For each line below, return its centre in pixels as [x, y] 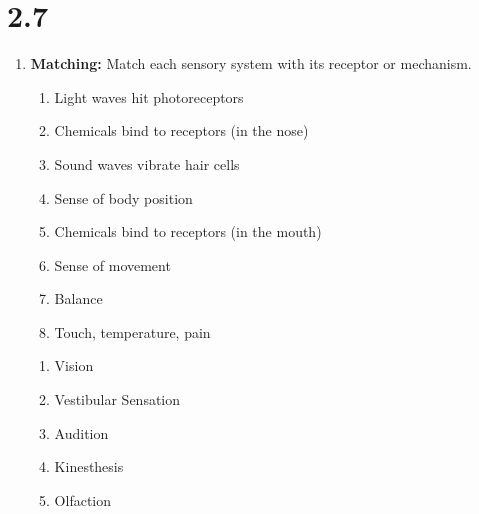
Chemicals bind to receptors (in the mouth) [188, 231]
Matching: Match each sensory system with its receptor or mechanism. [251, 63]
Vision [74, 365]
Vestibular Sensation [117, 399]
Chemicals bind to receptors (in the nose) [181, 130]
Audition [81, 432]
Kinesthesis [89, 466]
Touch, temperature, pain [132, 331]
